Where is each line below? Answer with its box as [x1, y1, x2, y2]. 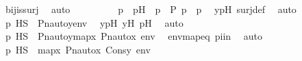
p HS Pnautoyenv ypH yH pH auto [5, 15, 184, 29]
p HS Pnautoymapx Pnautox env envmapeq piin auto [5, 29, 262, 43]
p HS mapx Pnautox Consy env [5, 42, 151, 56]
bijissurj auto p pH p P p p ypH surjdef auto [5, 2, 297, 16]
